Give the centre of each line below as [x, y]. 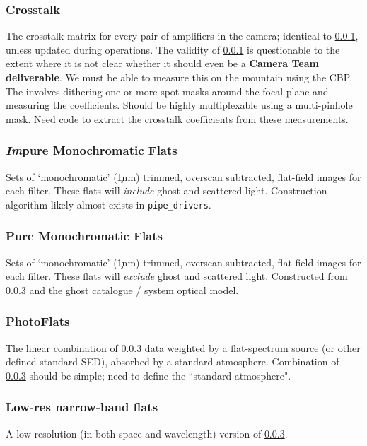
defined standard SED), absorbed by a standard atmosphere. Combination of [173, 362]
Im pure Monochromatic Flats [92, 150]
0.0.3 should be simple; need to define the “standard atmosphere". [148, 375]
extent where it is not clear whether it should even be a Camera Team [162, 63]
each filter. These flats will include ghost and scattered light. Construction [167, 190]
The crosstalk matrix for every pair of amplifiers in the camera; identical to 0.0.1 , [182, 36]
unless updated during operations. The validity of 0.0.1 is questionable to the [173, 49]
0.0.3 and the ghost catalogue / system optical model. [122, 289]
